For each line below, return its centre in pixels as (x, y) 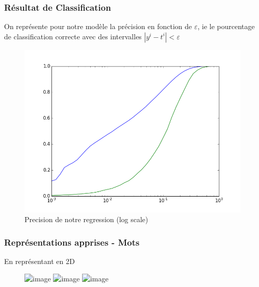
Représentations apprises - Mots (72, 242)
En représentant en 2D (40, 261)
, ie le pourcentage (226, 26)
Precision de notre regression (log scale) (86, 219)
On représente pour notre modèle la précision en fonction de (98, 26)
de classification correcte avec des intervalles (73, 36)
